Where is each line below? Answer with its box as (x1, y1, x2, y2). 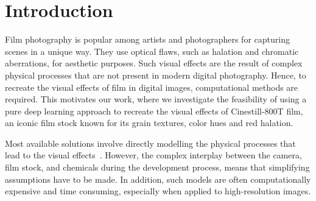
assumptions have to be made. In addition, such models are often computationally (5, 172, 311, 185)
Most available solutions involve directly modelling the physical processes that (5, 136, 296, 149)
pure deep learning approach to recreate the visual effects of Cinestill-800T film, (5, 104, 303, 117)
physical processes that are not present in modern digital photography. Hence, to (5, 68, 306, 81)
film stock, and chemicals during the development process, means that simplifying (5, 161, 310, 174)
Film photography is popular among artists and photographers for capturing (5, 33, 290, 46)
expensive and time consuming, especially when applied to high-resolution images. (5, 185, 311, 197)
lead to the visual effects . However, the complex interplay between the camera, (5, 149, 302, 161)
